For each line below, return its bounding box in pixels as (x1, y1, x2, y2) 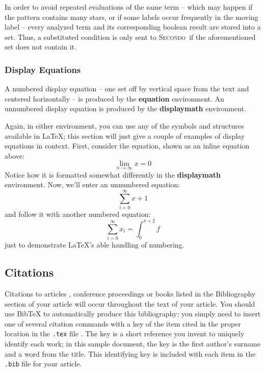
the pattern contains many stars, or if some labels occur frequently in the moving (5, 11, 258, 22)
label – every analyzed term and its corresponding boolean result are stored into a (5, 21, 261, 32)
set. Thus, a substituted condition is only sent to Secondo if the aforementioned (5, 31, 256, 42)
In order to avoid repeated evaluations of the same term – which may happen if (5, 2, 253, 12)
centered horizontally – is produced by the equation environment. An (5, 93, 224, 104)
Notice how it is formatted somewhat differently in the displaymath (5, 169, 221, 180)
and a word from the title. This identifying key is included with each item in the (5, 348, 256, 359)
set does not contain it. (5, 41, 76, 52)
